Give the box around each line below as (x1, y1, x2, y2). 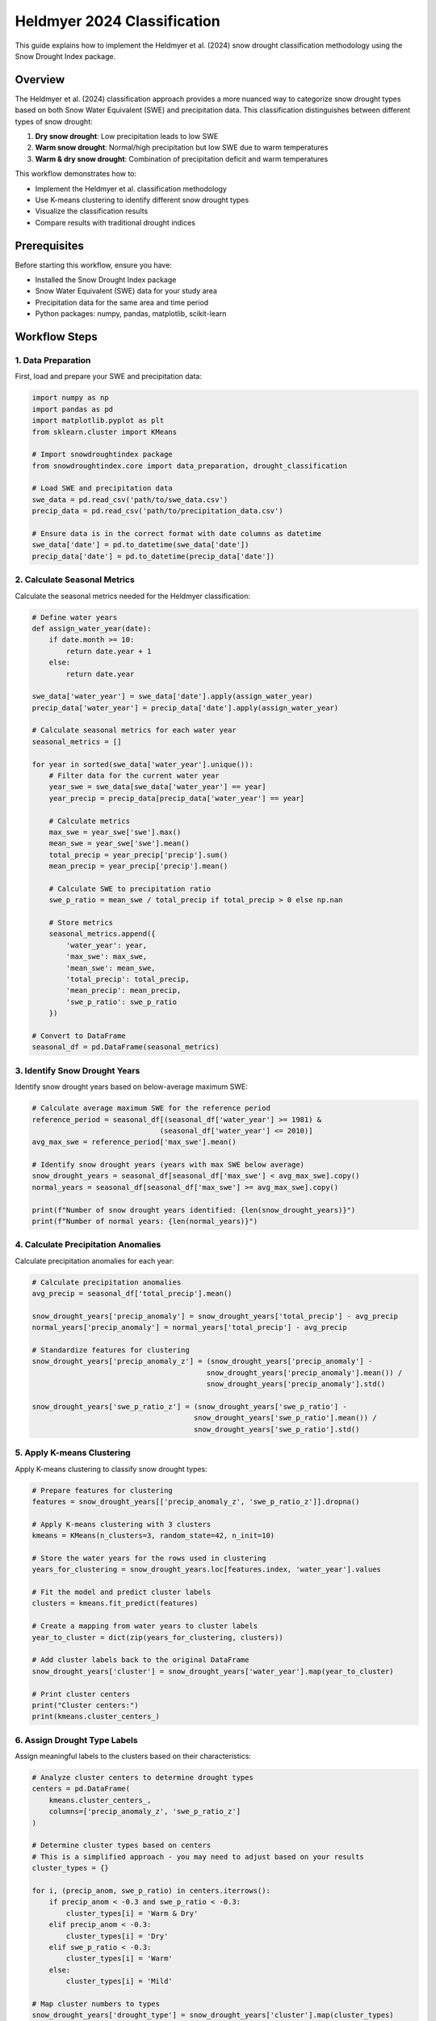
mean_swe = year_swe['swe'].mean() (48, 839, 190, 848)
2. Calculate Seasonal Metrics (15, 574, 135, 585)
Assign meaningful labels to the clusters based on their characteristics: (15, 1751, 252, 1762)
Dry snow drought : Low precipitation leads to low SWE (35, 132, 219, 141)
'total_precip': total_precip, (65, 975, 190, 984)
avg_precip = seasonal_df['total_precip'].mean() (31, 1289, 233, 1298)
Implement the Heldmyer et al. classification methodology (35, 184, 228, 193)
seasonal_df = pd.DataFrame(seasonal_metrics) (31, 1043, 220, 1052)
